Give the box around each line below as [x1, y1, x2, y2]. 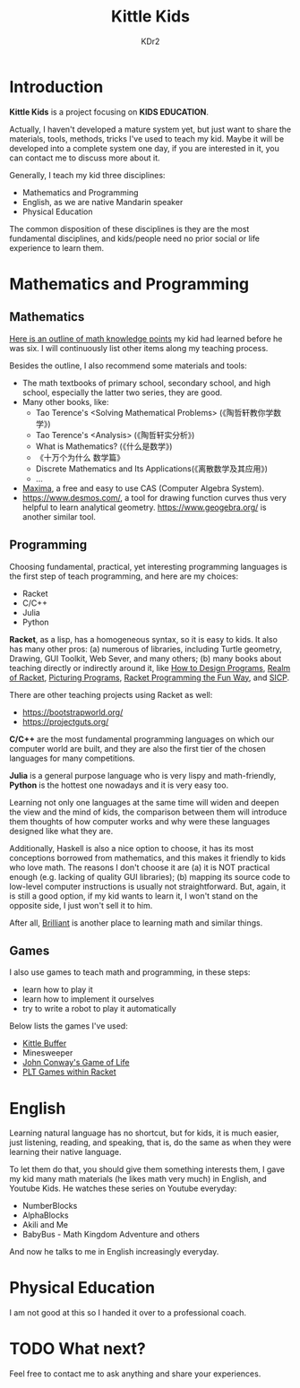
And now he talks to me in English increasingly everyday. [9, 1246, 219, 1257]
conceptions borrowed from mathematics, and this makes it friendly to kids [9, 852, 287, 863]
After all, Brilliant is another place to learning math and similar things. [9, 917, 263, 928]
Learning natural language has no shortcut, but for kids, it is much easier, [9, 1127, 279, 1139]
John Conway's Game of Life [21, 1057, 130, 1068]
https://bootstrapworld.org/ [21, 706, 124, 718]
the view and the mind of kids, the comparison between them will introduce [9, 806, 287, 817]
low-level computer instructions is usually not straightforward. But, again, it [9, 881, 287, 892]
